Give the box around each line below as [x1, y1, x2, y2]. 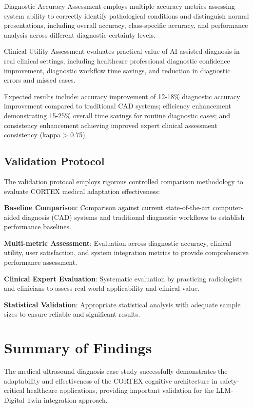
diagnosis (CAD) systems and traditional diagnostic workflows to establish [22, 212, 245, 222]
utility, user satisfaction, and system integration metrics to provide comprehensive [4, 247, 249, 258]
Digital [4, 394, 24, 405]
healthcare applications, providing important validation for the [26, 385, 214, 395]
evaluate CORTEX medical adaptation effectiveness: [4, 186, 160, 196]
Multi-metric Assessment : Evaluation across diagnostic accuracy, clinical [4, 237, 232, 248]
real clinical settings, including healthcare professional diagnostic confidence [4, 55, 230, 65]
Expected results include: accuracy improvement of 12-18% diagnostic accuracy [4, 91, 240, 101]
